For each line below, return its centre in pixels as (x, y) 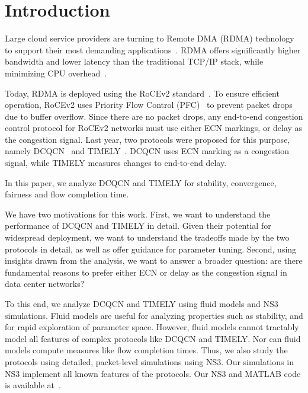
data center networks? (45, 284)
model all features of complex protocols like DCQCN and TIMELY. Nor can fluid (153, 338)
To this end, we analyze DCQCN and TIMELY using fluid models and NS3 (142, 303)
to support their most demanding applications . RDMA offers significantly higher (153, 49)
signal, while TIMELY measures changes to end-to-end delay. (116, 163)
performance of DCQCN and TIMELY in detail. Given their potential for (138, 226)
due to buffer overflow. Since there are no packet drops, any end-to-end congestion (154, 116)
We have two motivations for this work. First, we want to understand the (138, 214)
